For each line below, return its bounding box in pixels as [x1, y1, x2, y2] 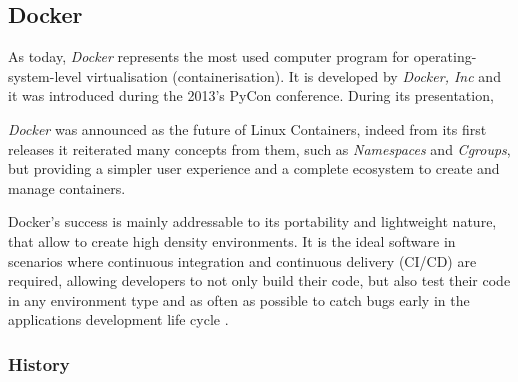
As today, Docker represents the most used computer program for [8, 46, 410, 67]
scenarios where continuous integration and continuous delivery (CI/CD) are [8, 250, 477, 271]
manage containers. [8, 177, 126, 198]
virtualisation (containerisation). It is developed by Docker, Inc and [86, 65, 501, 86]
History [8, 351, 70, 376]
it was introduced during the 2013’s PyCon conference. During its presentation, [8, 85, 494, 106]
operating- [413, 46, 477, 67]
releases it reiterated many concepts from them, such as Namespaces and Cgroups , [8, 138, 511, 159]
